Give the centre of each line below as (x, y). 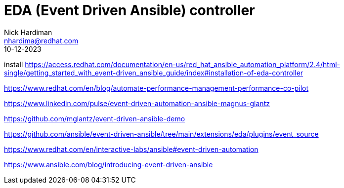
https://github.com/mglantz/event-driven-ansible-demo (95, 118)
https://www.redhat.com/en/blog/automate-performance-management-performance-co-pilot (156, 88)
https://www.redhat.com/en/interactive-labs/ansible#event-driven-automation (131, 149)
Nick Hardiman (28, 32)
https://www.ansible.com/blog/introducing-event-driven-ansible (108, 164)
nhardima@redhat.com (41, 40)
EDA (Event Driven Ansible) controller (129, 10)
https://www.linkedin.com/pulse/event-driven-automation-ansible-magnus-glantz (137, 103)
